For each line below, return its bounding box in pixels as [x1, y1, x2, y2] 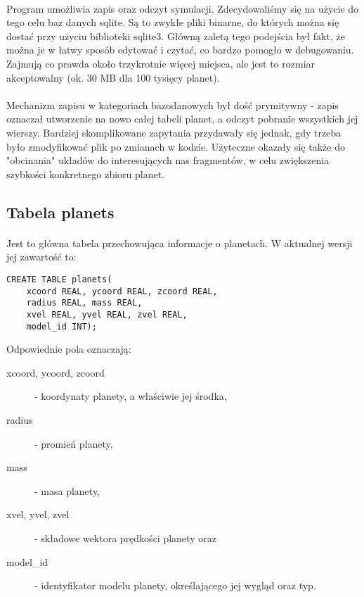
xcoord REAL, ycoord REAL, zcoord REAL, [26, 286, 218, 296]
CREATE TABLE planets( [6, 274, 112, 284]
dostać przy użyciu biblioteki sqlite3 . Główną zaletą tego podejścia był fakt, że [6, 28, 345, 43]
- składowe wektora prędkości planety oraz [34, 530, 216, 545]
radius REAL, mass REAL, [26, 298, 143, 308]
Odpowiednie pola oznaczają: [6, 341, 131, 356]
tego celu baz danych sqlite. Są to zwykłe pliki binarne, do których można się [6, 15, 339, 30]
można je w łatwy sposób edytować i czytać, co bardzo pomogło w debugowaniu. [6, 42, 354, 57]
